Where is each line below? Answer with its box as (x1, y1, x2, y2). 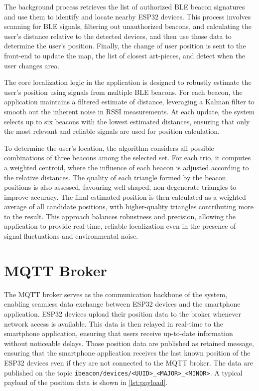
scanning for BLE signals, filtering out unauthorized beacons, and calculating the (4, 21, 252, 31)
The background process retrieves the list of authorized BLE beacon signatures (4, 1, 245, 11)
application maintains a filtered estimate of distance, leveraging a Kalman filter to (4, 96, 255, 107)
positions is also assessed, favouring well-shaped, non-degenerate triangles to (4, 182, 237, 192)
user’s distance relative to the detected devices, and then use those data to (4, 30, 232, 41)
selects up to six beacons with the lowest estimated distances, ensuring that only (4, 116, 250, 126)
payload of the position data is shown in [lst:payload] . (4, 377, 168, 388)
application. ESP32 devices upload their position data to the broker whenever (4, 308, 241, 319)
